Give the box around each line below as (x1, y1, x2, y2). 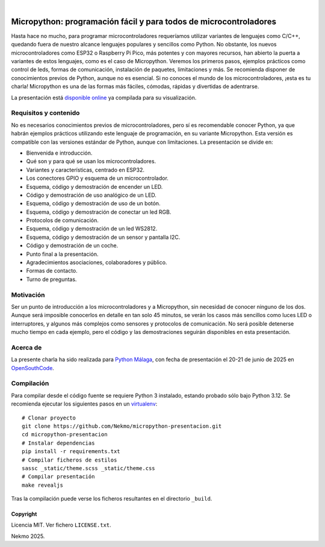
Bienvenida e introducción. (26, 149, 93, 156)
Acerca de (11, 343, 42, 351)
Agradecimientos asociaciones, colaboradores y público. (26, 259, 167, 266)
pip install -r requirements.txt (22, 448, 120, 455)
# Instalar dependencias (22, 439, 95, 447)
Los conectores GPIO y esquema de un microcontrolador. (26, 175, 169, 182)
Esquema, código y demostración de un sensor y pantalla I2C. (26, 233, 181, 241)
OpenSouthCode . (11, 364, 54, 371)
